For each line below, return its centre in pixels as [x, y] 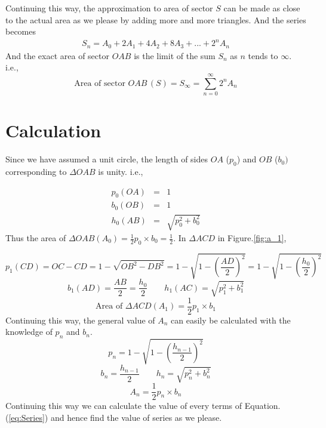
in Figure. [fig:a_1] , [252, 238]
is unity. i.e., [121, 171]
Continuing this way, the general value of [80, 320]
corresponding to [36, 171]
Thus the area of [36, 238]
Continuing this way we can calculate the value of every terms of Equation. [143, 406]
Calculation [53, 130]
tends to [263, 55]
